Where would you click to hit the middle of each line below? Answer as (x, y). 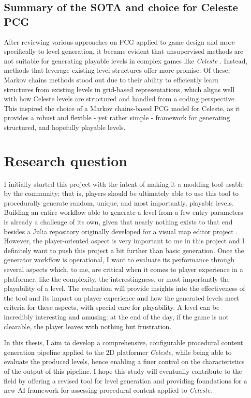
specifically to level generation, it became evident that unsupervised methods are (124, 51)
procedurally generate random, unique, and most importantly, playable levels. (119, 202)
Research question (66, 160)
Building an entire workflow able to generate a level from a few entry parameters (124, 212)
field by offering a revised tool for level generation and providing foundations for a (125, 380)
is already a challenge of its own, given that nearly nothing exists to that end (118, 222)
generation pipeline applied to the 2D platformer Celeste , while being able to (118, 352)
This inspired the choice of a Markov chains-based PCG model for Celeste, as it (122, 108)
